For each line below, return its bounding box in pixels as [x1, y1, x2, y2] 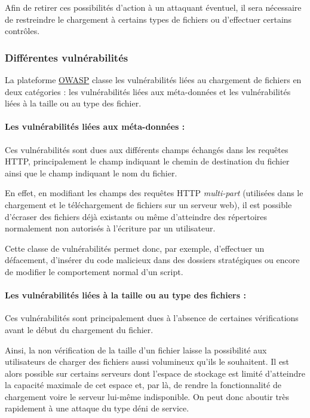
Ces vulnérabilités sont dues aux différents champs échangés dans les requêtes [5, 143, 288, 155]
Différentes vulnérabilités [5, 50, 128, 65]
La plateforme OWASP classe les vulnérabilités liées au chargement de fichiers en [5, 74, 302, 86]
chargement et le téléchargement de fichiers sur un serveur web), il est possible [5, 198, 292, 210]
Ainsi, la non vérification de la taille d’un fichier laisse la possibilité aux [5, 343, 267, 356]
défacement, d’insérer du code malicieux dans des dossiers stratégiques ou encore [5, 254, 300, 266]
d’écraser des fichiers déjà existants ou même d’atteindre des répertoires [5, 210, 268, 222]
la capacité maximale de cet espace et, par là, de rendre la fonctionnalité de [5, 379, 281, 391]
